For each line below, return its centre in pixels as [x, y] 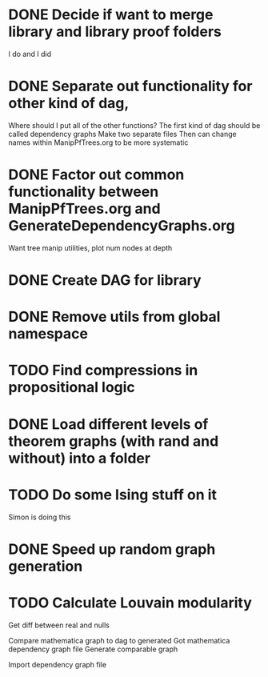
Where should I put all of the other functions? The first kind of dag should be [134, 125]
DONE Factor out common [96, 175]
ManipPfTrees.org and [85, 209]
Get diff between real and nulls [59, 625]
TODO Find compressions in [103, 371]
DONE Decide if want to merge [111, 15]
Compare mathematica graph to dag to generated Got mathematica [119, 640]
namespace [48, 334]
